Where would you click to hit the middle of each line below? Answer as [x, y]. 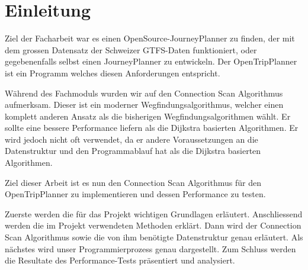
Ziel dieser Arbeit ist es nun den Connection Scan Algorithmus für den [133, 182]
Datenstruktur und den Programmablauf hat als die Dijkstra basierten [133, 151]
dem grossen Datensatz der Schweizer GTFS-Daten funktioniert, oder [131, 49]
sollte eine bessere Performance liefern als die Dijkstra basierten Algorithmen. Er [152, 128]
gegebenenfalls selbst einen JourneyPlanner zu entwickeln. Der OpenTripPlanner [151, 61]
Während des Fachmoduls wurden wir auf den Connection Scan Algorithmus [144, 93]
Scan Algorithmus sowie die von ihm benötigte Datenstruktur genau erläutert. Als [154, 237]
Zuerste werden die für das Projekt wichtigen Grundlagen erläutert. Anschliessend [154, 213]
